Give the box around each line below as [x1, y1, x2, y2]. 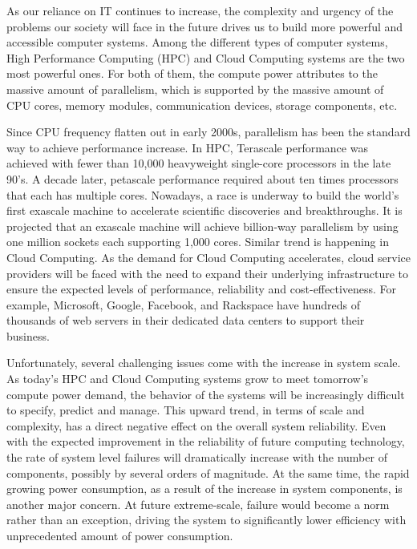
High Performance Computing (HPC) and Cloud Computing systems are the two [6, 49, 405, 66]
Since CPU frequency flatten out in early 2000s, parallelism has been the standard [6, 123, 411, 140]
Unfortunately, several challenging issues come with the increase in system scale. [6, 354, 401, 371]
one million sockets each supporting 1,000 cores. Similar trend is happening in [6, 233, 389, 250]
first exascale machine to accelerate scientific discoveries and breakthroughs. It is [6, 202, 403, 219]
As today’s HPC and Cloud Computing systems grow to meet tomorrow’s [6, 370, 369, 387]
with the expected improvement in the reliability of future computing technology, [6, 433, 405, 450]
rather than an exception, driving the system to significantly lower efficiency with [6, 511, 407, 528]
